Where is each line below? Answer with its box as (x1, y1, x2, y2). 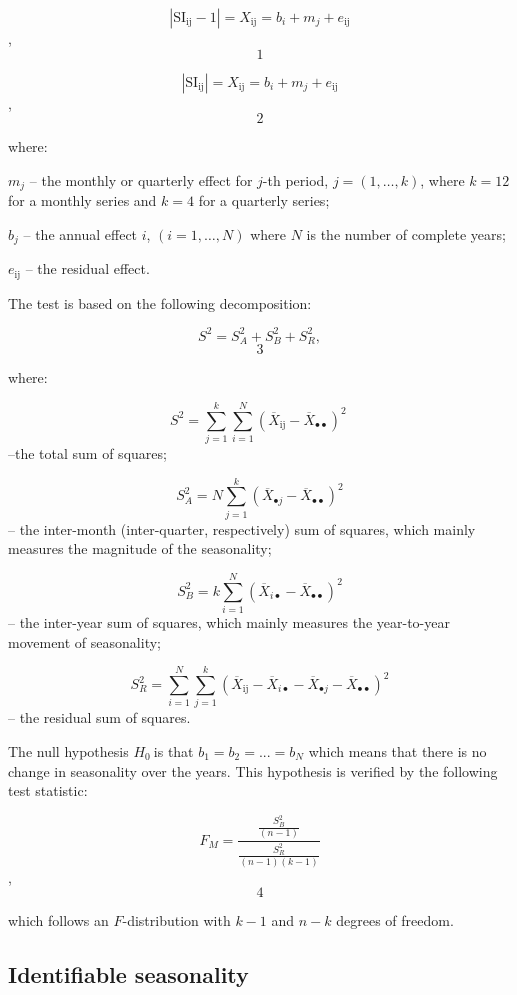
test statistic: (8, 780, 88, 801)
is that (153, 740, 194, 761)
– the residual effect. (25, 258, 150, 279)
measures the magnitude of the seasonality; (8, 538, 272, 559)
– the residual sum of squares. (8, 707, 191, 728)
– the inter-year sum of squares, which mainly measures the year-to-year (8, 612, 450, 633)
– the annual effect (23, 223, 138, 244)
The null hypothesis (8, 740, 129, 761)
